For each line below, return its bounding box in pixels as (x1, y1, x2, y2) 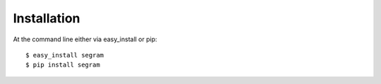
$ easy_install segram (25, 51, 104, 59)
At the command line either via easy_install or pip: (13, 35, 158, 43)
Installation (13, 10, 80, 26)
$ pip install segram (25, 61, 100, 69)
